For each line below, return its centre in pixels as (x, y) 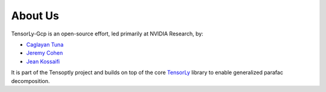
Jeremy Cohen (45, 53)
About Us (35, 16)
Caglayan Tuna (45, 44)
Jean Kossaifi (43, 61)
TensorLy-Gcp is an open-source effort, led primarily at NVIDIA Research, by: (107, 34)
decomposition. (30, 81)
